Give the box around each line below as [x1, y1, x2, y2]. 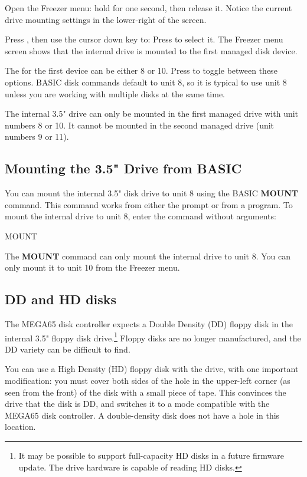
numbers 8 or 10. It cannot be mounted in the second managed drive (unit [5, 119, 275, 131]
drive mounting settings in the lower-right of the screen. [5, 13, 207, 25]
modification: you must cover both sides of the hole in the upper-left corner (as [5, 374, 290, 386]
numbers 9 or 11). [5, 130, 69, 143]
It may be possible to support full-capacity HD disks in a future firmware [18, 449, 284, 461]
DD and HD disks [5, 290, 117, 308]
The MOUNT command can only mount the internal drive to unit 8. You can [5, 249, 291, 262]
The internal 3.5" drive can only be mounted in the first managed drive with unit [5, 107, 299, 120]
